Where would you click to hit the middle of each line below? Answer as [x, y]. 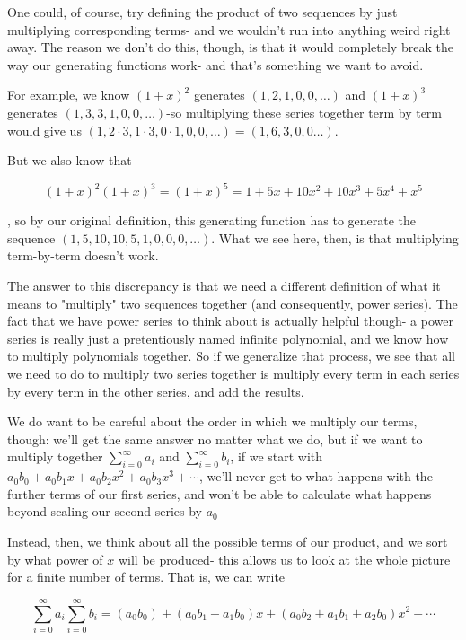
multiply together [55, 456]
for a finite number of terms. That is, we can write [146, 577]
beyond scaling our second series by [105, 511]
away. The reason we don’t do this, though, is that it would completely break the [230, 47]
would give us [44, 130]
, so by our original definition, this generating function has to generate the [212, 220]
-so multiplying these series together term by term [304, 112]
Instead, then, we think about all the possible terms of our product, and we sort [228, 541]
